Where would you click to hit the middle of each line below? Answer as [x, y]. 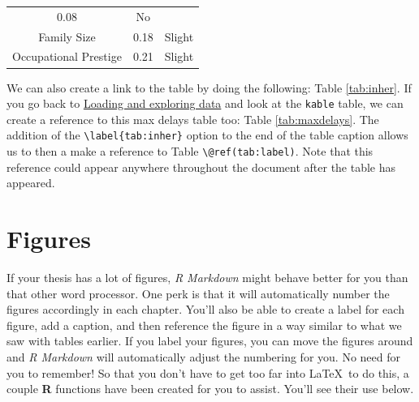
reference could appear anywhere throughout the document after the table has [201, 167]
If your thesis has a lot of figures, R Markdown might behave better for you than [207, 277]
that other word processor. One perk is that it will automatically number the [198, 293]
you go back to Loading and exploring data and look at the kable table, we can [205, 103]
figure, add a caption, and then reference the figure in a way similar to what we [204, 325]
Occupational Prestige [67, 56]
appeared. [31, 183]
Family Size [67, 36]
